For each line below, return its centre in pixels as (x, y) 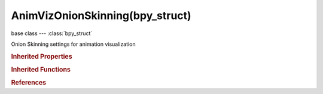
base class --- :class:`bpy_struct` (52, 33)
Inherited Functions (41, 70)
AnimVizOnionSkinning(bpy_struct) (101, 15)
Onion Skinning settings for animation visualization (73, 44)
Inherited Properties (42, 57)
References (29, 83)
